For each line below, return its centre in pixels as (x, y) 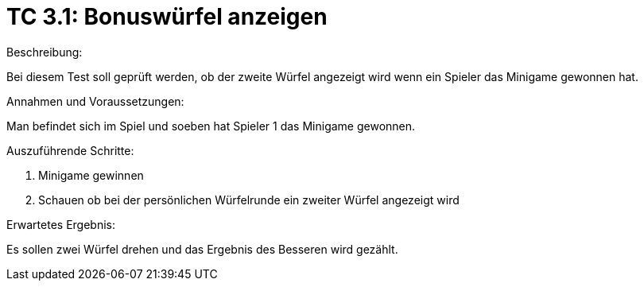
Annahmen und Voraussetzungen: (95, 101)
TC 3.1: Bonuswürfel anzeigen (167, 17)
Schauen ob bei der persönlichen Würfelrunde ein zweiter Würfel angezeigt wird (249, 200)
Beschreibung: (45, 52)
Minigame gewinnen (91, 175)
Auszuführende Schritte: (70, 150)
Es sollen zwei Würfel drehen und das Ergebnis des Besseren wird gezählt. (202, 249)
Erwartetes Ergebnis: (61, 224)
